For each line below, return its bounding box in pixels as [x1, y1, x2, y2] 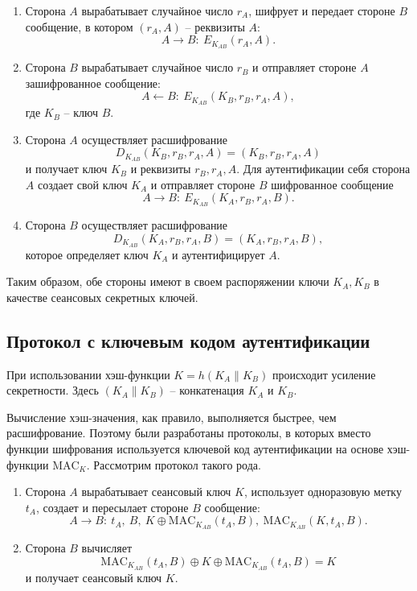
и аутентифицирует [172, 246, 265, 262]
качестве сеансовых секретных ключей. [6, 288, 198, 305]
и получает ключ [25, 160, 108, 177]
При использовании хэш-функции [6, 366, 170, 382]
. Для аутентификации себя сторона [236, 160, 411, 177]
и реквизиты [130, 160, 191, 177]
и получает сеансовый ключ [25, 568, 162, 585]
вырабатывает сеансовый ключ [81, 483, 231, 500]
